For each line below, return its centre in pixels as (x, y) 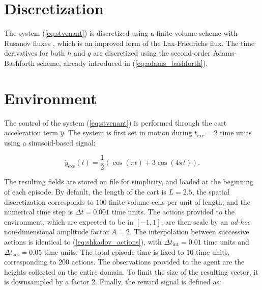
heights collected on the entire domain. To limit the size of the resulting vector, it (131, 271)
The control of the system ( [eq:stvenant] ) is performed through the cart (115, 122)
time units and (226, 242)
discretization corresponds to (49, 201)
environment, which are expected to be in (69, 221)
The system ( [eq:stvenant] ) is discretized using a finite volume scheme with (121, 33)
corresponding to (30, 262)
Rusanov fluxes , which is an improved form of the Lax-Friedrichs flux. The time (129, 43)
